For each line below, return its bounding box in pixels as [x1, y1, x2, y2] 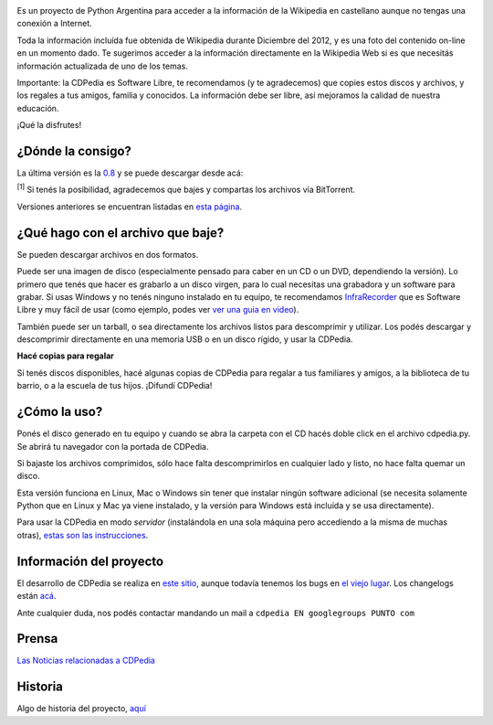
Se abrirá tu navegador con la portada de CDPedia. [16, 441, 209, 452]
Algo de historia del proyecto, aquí [16, 703, 146, 714]
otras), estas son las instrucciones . [16, 529, 149, 540]
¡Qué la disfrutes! [16, 120, 82, 131]
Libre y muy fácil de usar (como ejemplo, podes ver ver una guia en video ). [16, 304, 299, 315]
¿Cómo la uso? [16, 404, 103, 420]
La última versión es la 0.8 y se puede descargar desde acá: [16, 167, 244, 178]
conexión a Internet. [16, 18, 93, 29]
